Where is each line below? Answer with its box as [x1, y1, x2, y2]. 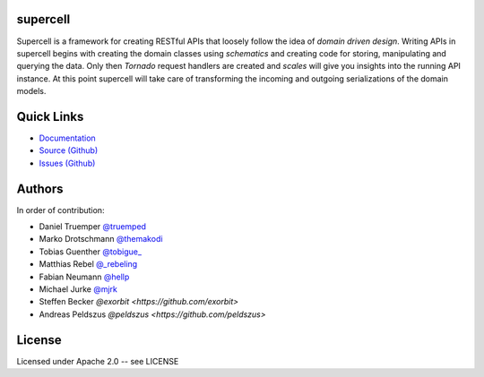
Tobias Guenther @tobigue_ [39, 246, 143, 257]
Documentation [39, 133, 96, 143]
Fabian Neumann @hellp [39, 271, 130, 282]
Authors [16, 181, 64, 196]
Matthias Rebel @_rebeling [39, 259, 138, 270]
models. [16, 86, 47, 97]
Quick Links [16, 108, 84, 124]
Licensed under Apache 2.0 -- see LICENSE [16, 356, 179, 366]
